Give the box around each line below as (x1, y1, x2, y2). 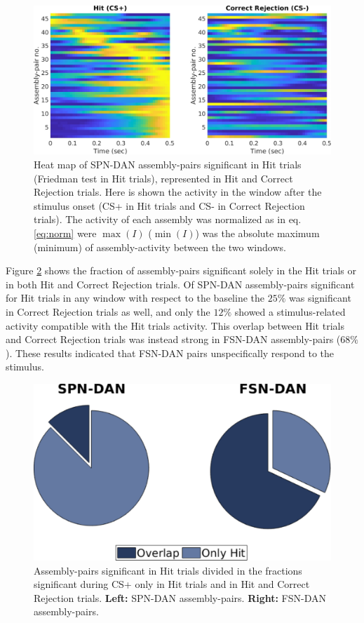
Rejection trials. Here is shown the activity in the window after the (34, 185, 322, 199)
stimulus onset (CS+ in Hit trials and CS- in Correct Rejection (34, 198, 305, 213)
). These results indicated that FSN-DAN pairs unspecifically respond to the (6, 345, 335, 360)
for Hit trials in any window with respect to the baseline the (6, 290, 265, 305)
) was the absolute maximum (195, 225, 320, 240)
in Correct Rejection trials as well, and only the (6, 304, 210, 319)
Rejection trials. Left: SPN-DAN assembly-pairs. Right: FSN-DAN (34, 590, 327, 605)
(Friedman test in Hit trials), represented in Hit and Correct (34, 170, 293, 185)
